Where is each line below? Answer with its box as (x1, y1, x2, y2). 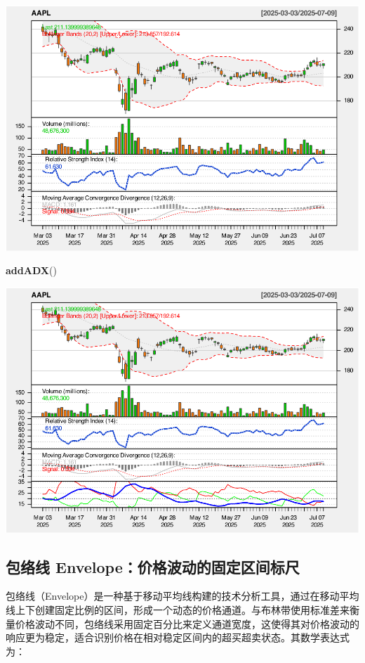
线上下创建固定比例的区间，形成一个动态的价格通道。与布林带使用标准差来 (6, 602, 350, 617)
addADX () (6, 263, 57, 278)
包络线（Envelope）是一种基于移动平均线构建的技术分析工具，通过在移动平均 (6, 588, 359, 603)
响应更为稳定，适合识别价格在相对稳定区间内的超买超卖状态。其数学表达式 (6, 630, 350, 645)
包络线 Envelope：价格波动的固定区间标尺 (6, 555, 300, 577)
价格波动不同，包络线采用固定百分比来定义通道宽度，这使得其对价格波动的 (15, 616, 359, 631)
